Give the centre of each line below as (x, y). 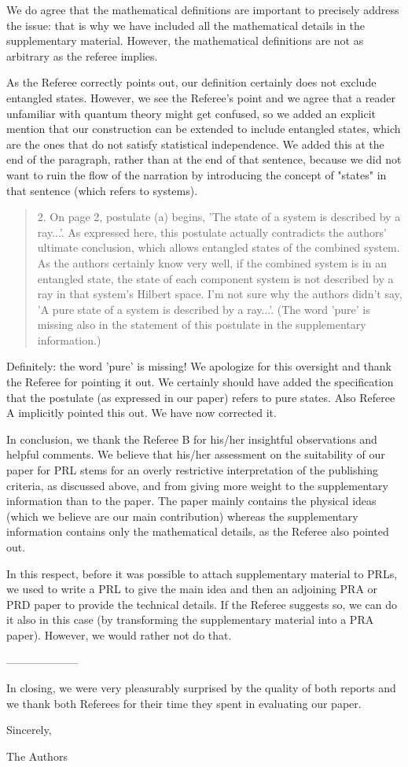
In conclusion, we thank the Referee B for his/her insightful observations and (192, 439)
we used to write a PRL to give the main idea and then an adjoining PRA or (192, 589)
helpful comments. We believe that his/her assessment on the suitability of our (196, 454)
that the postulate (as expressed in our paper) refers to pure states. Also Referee (201, 397)
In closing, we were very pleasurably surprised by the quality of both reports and (201, 688)
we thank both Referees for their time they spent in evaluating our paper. (184, 703)
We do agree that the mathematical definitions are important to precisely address (203, 9)
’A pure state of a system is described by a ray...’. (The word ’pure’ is (204, 309)
